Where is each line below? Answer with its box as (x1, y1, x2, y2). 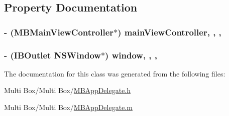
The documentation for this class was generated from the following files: (4, 68, 225, 78)
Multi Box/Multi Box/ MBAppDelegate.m (4, 102, 133, 112)
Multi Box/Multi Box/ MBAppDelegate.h (4, 85, 131, 95)
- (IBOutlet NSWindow (4, 48, 101, 61)
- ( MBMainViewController (4, 25, 114, 38)
